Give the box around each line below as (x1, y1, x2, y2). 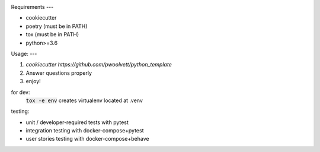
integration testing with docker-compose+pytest (25, 127, 145, 134)
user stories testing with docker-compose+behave (25, 135, 149, 142)
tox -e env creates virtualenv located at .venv (25, 97, 143, 104)
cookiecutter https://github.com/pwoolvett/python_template (25, 61, 172, 68)
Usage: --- (11, 50, 37, 57)
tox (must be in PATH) (25, 31, 79, 38)
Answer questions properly (25, 69, 92, 77)
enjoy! (25, 78, 41, 85)
